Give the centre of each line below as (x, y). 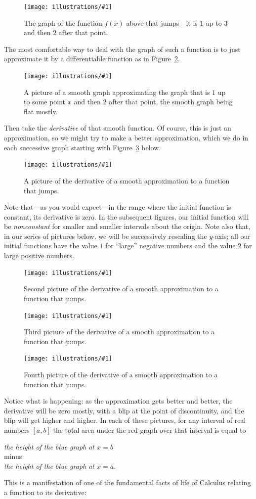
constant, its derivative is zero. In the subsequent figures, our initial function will (127, 216)
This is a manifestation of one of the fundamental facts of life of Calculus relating (128, 482)
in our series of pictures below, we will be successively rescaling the (106, 236)
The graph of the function (63, 23)
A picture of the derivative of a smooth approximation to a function (127, 180)
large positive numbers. (39, 255)
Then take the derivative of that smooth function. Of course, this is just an (118, 128)
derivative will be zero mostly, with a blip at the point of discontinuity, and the (124, 410)
